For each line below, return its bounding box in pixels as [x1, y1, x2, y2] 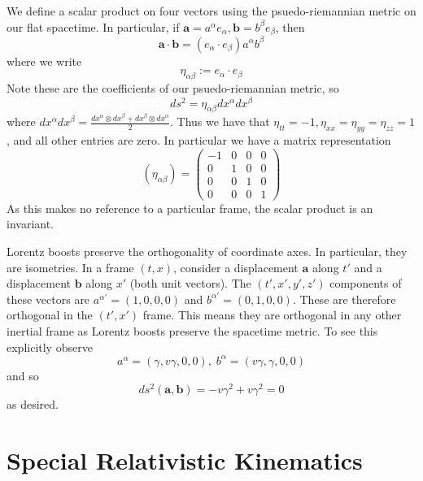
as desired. [7, 396, 59, 413]
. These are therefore [292, 290, 396, 307]
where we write [7, 52, 82, 69]
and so [7, 366, 39, 383]
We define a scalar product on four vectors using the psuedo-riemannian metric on [7, 2, 416, 19]
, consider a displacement [173, 258, 299, 275]
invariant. [7, 215, 55, 232]
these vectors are [7, 290, 90, 307]
